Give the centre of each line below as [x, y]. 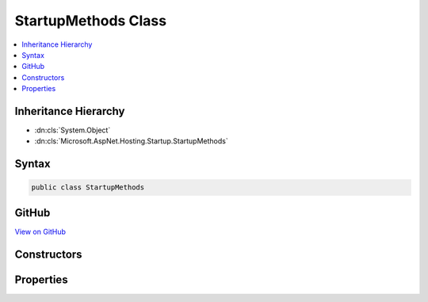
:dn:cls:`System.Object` [73, 130]
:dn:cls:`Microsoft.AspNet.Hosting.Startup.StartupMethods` [132, 141]
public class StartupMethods [88, 187]
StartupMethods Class [90, 21]
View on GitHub [40, 231]
